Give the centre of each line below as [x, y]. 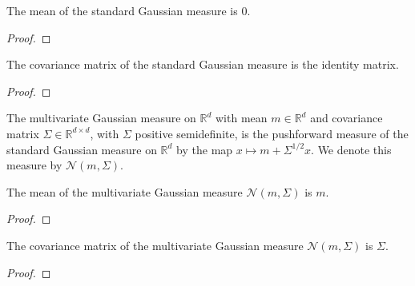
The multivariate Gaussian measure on [101, 118]
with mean [242, 118]
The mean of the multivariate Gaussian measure [125, 191]
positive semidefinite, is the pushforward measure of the [272, 133]
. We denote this [351, 149]
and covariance [347, 118]
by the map [205, 149]
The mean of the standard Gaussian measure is [122, 10]
